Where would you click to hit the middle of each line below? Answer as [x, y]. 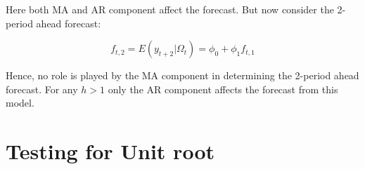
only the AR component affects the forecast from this [223, 89]
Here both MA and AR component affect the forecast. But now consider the [170, 9]
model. [20, 103]
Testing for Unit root [110, 151]
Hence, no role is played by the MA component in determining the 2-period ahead [182, 75]
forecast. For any [42, 89]
